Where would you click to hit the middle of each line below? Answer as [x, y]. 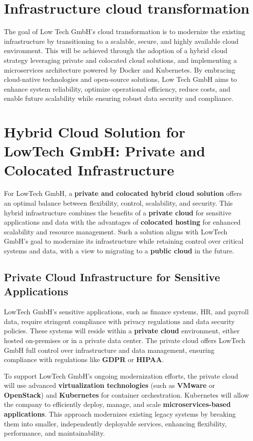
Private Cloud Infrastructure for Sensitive [112, 277]
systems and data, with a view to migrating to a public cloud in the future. [119, 250]
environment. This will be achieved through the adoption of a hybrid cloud [116, 50]
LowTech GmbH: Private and [105, 151]
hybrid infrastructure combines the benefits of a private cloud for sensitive [118, 212]
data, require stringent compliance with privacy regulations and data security [119, 321]
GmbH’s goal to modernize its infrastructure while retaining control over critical [124, 241]
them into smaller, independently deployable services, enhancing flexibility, [115, 423]
